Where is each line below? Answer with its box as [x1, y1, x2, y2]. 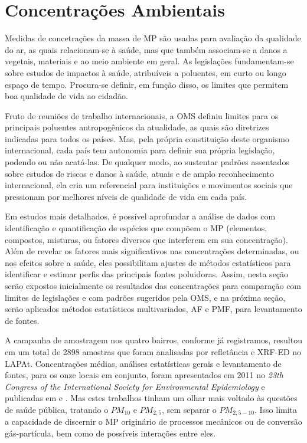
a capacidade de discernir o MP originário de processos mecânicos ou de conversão [5, 415, 302, 428]
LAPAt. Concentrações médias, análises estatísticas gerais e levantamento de [5, 357, 282, 369]
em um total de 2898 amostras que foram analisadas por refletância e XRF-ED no [5, 345, 302, 357]
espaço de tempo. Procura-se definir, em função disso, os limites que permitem [5, 78, 289, 90]
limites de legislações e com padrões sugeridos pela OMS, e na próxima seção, [5, 291, 286, 303]
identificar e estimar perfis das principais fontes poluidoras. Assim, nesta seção [5, 268, 289, 280]
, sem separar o [162, 403, 217, 415]
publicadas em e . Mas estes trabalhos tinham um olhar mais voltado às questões [5, 392, 298, 404]
